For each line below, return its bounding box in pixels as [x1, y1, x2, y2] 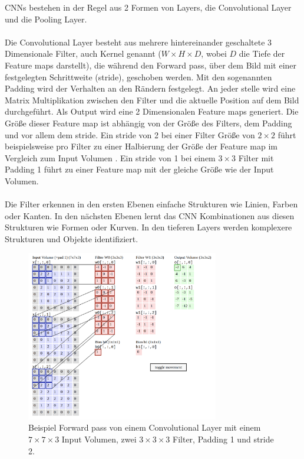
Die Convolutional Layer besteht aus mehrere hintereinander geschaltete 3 [5, 35, 272, 48]
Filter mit [238, 151, 274, 164]
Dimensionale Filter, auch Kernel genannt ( [5, 47, 161, 60]
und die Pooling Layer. [5, 12, 87, 25]
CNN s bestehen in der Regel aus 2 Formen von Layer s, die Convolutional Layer [5, 1, 292, 13]
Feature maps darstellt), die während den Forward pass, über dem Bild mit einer [5, 58, 297, 71]
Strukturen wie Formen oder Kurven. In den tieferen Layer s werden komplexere [5, 221, 292, 233]
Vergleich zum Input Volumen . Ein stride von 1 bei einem [5, 151, 216, 164]
